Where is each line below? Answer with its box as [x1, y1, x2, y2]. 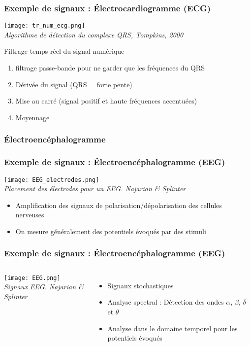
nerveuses [15, 209, 44, 220]
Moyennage [15, 112, 50, 122]
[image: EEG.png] [4, 274, 61, 281]
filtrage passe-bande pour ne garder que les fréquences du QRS [15, 63, 205, 73]
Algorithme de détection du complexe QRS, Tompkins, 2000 [4, 29, 184, 39]
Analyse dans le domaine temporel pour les [107, 323, 238, 333]
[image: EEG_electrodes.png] [4, 176, 99, 183]
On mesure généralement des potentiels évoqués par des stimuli [15, 226, 206, 236]
